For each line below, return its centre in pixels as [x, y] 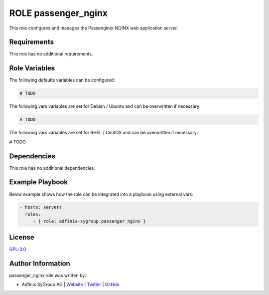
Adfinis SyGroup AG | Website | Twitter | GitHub [70, 285]
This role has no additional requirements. [51, 54]
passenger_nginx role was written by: [48, 275]
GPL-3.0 [18, 249]
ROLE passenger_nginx [59, 13]
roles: [33, 214]
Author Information [40, 263]
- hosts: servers [41, 207]
